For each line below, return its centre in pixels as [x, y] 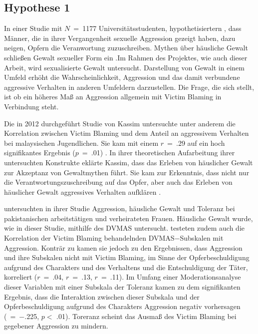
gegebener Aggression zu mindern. [56, 326]
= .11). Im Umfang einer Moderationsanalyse [171, 277]
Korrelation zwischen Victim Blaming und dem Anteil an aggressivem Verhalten [127, 133]
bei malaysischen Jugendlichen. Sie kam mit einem [81, 143]
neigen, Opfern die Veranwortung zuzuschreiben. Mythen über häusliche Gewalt [126, 48]
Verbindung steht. [31, 106]
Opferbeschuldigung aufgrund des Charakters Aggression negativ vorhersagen [122, 306]
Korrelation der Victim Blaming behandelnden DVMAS [89, 238]
